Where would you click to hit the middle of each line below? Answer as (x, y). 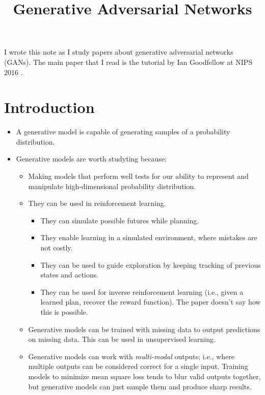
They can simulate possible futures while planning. (120, 220)
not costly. (57, 248)
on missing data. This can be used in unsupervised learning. (122, 339)
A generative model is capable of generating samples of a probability (123, 132)
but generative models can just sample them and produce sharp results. (140, 386)
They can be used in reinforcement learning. (97, 203)
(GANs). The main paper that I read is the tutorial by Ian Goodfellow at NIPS (128, 62)
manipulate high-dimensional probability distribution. (112, 186)
